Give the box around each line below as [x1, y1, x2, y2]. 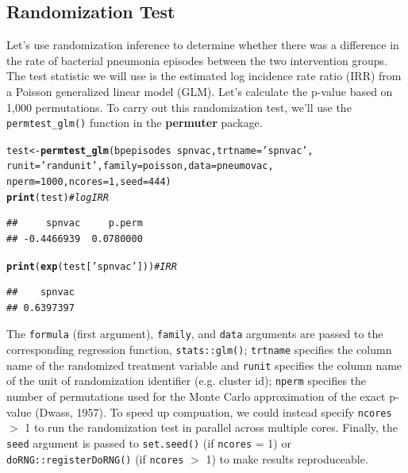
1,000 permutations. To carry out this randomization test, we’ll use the [6, 98, 352, 115]
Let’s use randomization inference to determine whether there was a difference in [6, 37, 399, 53]
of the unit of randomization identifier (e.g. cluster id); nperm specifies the [6, 372, 367, 389]
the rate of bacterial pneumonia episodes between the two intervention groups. [6, 52, 387, 68]
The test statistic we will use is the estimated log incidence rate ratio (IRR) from [6, 67, 402, 84]
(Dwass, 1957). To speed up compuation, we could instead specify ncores [35, 403, 392, 420]
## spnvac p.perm [6, 217, 143, 229]
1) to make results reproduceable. [206, 450, 368, 467]
